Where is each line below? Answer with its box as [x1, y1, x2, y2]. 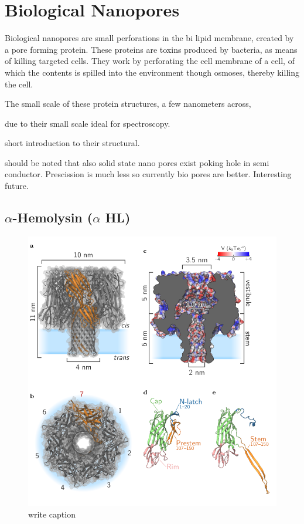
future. [5, 180, 29, 192]
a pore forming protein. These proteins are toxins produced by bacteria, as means [5, 43, 298, 55]
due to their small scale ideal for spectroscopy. [5, 117, 170, 129]
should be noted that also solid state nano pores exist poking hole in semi [5, 156, 269, 168]
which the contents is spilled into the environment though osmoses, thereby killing [5, 66, 299, 78]
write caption [28, 508, 76, 520]
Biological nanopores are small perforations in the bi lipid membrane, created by [5, 32, 294, 44]
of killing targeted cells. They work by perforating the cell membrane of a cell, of [5, 55, 295, 67]
